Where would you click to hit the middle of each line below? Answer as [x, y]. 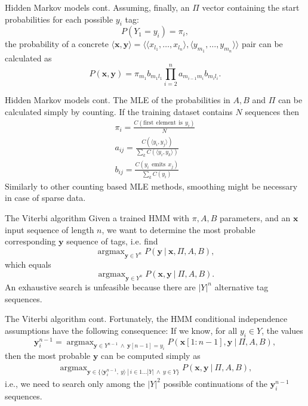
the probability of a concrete [57, 44]
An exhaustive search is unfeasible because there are [100, 286]
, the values [282, 330]
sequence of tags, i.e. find [112, 241]
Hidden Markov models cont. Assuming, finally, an [97, 7]
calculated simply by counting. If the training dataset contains [119, 111]
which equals [28, 264]
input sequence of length [50, 229]
